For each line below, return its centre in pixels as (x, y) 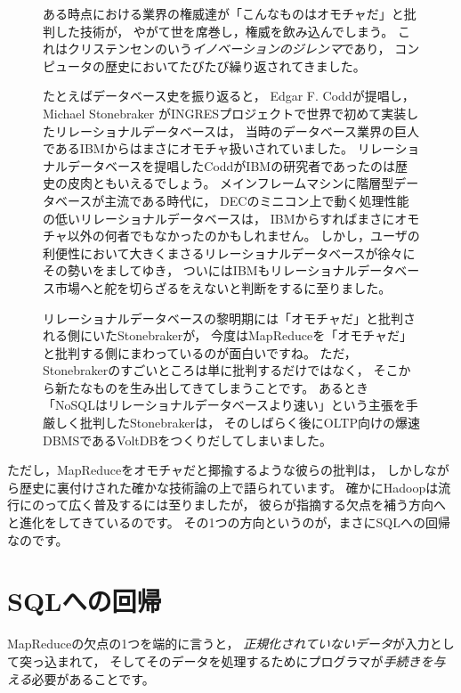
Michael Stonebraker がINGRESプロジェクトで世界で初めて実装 (225, 113)
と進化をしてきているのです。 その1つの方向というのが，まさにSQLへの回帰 (229, 522)
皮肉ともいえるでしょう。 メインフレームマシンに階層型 (230, 183)
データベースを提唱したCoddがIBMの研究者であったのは (231, 165)
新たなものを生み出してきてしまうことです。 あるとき (212, 387)
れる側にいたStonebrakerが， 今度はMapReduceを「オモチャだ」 (228, 335)
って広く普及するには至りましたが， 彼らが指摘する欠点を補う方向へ (245, 505)
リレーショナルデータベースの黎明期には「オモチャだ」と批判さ (229, 318)
